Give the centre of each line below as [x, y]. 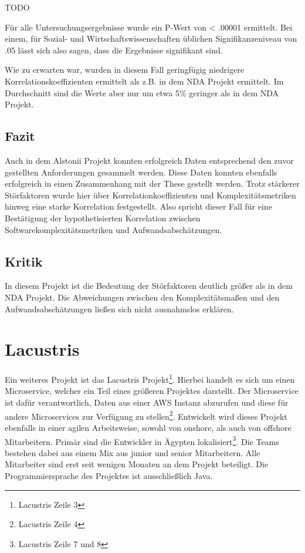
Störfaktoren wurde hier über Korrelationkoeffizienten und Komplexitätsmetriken [150, 195]
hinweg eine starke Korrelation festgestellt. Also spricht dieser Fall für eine [138, 206]
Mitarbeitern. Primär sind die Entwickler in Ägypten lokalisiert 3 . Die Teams [142, 440]
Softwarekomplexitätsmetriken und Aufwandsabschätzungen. [113, 229]
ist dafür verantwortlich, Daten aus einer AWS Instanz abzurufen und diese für [147, 402]
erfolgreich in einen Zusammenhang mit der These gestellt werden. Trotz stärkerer [152, 183]
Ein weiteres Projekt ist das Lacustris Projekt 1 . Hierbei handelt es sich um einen [150, 378]
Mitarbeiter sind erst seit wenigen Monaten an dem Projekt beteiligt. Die [137, 464]
